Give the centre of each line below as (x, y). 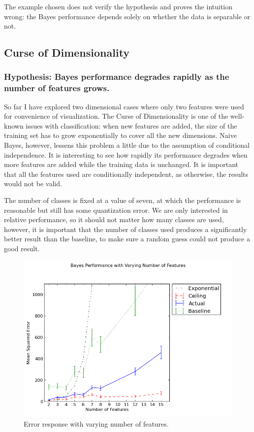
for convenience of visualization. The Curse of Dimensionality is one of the (116, 116)
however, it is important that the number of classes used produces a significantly (126, 229)
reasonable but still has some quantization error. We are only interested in (116, 210)
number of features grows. (57, 88)
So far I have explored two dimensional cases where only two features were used (124, 106)
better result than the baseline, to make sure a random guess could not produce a (127, 239)
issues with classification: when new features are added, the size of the (131, 125)
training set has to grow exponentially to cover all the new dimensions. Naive (120, 135)
